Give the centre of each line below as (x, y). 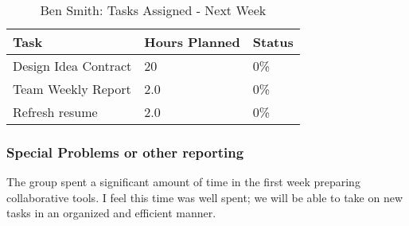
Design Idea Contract (72, 66)
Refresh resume (55, 112)
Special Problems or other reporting (125, 152)
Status (273, 42)
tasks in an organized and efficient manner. (111, 213)
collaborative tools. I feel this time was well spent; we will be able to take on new (205, 197)
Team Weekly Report (72, 89)
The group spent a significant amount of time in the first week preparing (183, 182)
